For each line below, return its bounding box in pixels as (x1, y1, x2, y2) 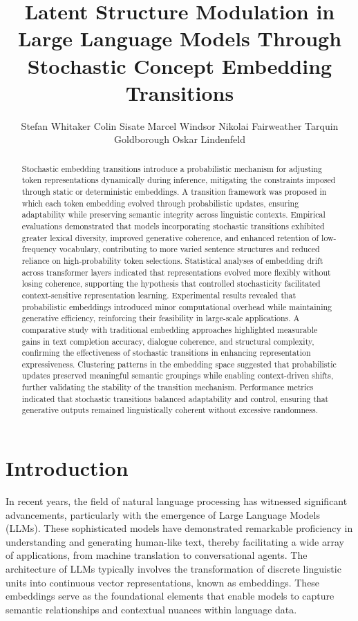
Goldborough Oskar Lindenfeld (114, 132, 245, 146)
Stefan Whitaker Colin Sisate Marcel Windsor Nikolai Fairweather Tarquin (21, 118, 339, 133)
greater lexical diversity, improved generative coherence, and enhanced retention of (21, 231, 319, 243)
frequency (21, 243, 57, 255)
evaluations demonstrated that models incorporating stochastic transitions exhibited (21, 220, 325, 231)
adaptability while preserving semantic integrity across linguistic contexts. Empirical (21, 209, 326, 220)
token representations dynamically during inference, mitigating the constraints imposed (21, 174, 336, 186)
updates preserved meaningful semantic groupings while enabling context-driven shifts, (21, 370, 334, 381)
